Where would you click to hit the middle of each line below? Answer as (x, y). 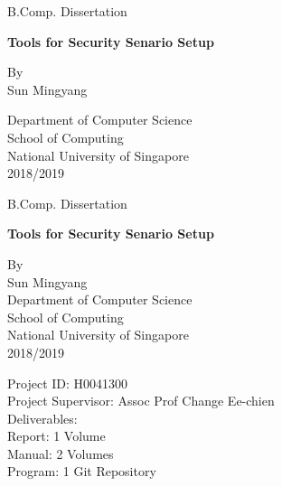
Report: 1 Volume (56, 436)
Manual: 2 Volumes (61, 453)
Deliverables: (42, 418)
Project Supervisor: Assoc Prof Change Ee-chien (141, 401)
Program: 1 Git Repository (82, 471)
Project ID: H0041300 (68, 383)
